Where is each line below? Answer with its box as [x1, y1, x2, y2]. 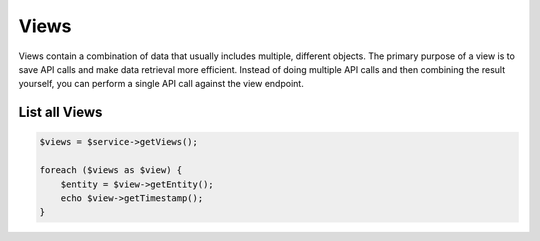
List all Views [18, 104, 103, 121]
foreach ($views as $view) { [39, 165, 183, 176]
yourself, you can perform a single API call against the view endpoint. [18, 78, 304, 90]
